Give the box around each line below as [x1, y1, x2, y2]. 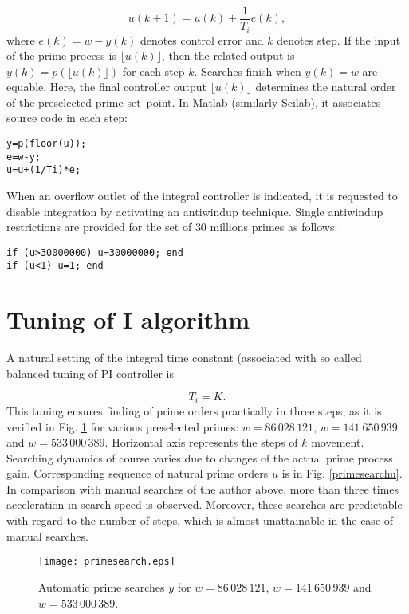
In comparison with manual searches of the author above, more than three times [6, 480, 399, 497]
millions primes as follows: [210, 218, 338, 235]
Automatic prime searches [38, 578, 165, 595]
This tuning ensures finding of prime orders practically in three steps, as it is [6, 402, 382, 419]
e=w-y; [6, 151, 41, 163]
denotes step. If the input [277, 31, 401, 48]
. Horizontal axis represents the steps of [104, 434, 298, 451]
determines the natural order [255, 78, 396, 95]
